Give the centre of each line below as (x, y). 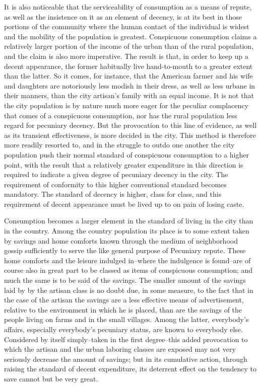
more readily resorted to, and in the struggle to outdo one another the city (119, 145)
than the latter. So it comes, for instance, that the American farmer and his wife (128, 76)
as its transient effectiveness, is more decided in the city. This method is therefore (130, 135)
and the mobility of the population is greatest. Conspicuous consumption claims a (130, 36)
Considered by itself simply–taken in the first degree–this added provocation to (126, 339)
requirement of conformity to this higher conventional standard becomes (115, 184)
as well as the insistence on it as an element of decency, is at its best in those (123, 16)
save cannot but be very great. (51, 378)
